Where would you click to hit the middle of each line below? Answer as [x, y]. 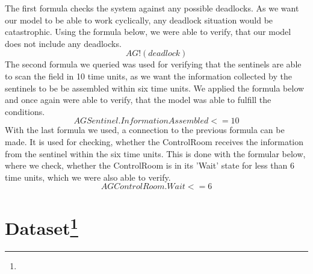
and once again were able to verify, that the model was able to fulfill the [138, 100]
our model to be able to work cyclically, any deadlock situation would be [139, 20]
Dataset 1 [42, 226]
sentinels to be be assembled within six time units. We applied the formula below [155, 88]
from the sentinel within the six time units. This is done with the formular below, [155, 153]
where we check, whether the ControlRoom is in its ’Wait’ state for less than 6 [150, 165]
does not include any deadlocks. [63, 43]
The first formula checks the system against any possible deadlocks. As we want [152, 8]
